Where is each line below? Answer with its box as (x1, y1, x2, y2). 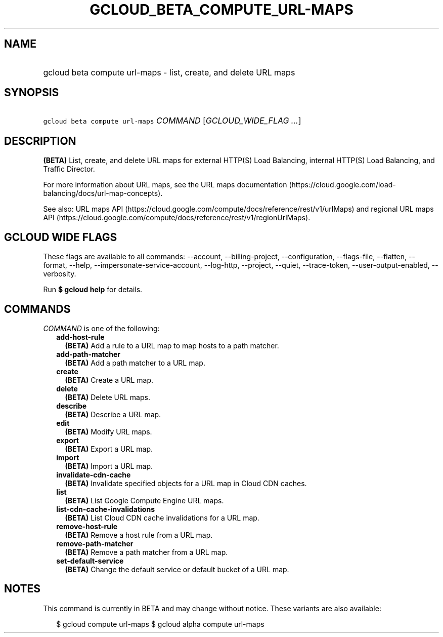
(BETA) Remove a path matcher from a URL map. (65, 547, 228, 556)
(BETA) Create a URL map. (65, 375, 153, 384)
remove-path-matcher (56, 539, 134, 548)
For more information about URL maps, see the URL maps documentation (43, 180, 287, 189)
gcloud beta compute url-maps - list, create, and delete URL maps (43, 67, 295, 77)
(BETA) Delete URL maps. (65, 392, 150, 402)
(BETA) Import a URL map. (65, 461, 153, 470)
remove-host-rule (56, 522, 118, 531)
